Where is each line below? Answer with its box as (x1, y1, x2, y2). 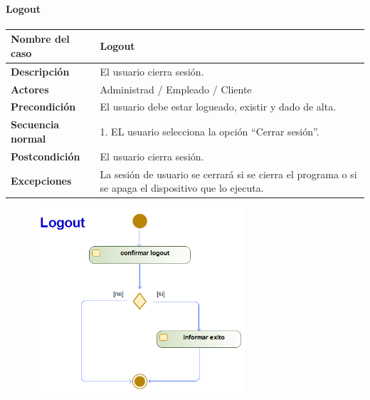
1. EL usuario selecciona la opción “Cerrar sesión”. (100, 124, 319, 139)
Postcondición (11, 148, 80, 163)
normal (11, 130, 46, 145)
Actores (11, 81, 49, 96)
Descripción (11, 63, 70, 78)
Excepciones (11, 173, 72, 188)
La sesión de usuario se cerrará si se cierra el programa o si (100, 166, 357, 181)
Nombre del (11, 31, 70, 46)
